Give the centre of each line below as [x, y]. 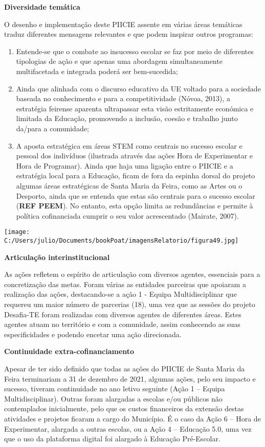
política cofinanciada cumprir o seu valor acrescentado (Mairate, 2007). [127, 215]
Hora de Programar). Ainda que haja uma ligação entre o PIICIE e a [125, 165]
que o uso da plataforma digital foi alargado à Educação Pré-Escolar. [112, 439]
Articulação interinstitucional [57, 257]
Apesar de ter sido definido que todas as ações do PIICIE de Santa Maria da [125, 368]
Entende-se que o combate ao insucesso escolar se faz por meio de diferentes [135, 51]
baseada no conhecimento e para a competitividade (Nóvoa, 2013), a [123, 98]
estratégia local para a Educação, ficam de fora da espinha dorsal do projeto [136, 175]
